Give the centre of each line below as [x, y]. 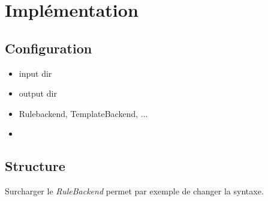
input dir [35, 73]
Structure [35, 166]
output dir [38, 93]
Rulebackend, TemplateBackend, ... [83, 113]
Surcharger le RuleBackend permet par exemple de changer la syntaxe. [134, 191]
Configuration [49, 48]
